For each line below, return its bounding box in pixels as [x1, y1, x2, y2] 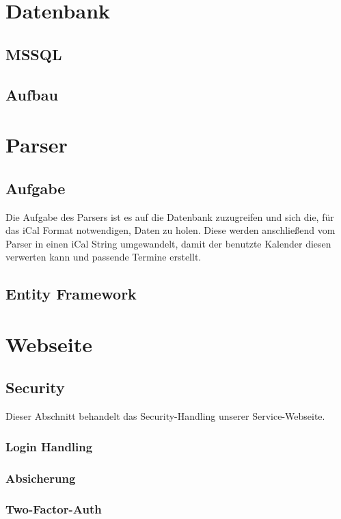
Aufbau [5, 83, 58, 105]
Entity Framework [5, 283, 137, 304]
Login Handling [5, 438, 93, 455]
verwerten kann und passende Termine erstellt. [5, 250, 202, 264]
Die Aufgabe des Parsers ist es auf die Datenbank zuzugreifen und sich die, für [5, 209, 334, 224]
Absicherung [5, 469, 76, 486]
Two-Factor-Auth [5, 501, 102, 518]
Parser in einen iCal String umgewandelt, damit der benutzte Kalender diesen [5, 236, 331, 250]
